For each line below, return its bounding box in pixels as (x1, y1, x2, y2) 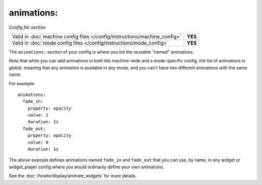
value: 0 (27, 139, 49, 145)
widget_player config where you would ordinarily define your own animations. (9, 164, 164, 170)
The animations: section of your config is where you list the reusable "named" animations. (9, 49, 194, 55)
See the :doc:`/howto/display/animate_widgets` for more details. (9, 173, 137, 179)
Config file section (9, 24, 46, 30)
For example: (9, 80, 35, 86)
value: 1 (27, 112, 49, 118)
